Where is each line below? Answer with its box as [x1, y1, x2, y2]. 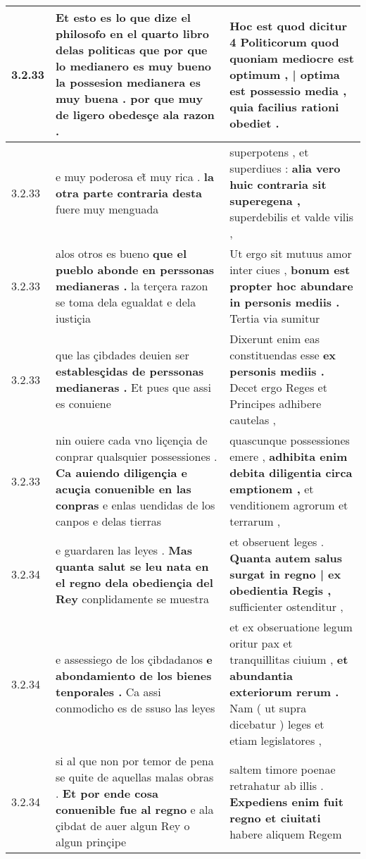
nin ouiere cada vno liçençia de [56, 432, 208, 448]
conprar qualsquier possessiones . [56, 448, 217, 464]
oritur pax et [229, 635, 293, 651]
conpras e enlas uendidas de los [56, 497, 215, 513]
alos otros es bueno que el [56, 245, 187, 261]
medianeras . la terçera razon [56, 278, 208, 294]
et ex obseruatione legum [229, 619, 353, 635]
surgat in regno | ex [229, 566, 341, 582]
